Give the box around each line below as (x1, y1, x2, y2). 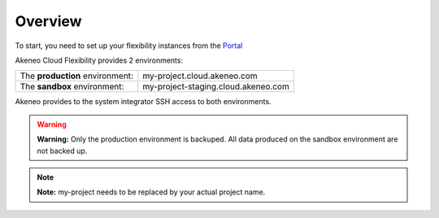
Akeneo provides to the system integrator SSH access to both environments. (15, 97, 272, 107)
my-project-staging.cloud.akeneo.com (142, 81, 290, 93)
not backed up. (37, 146, 88, 155)
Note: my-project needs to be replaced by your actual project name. (37, 187, 266, 197)
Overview (15, 12, 82, 30)
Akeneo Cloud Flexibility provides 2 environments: (15, 55, 183, 65)
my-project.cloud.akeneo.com (142, 70, 258, 81)
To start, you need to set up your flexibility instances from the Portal (15, 41, 243, 50)
